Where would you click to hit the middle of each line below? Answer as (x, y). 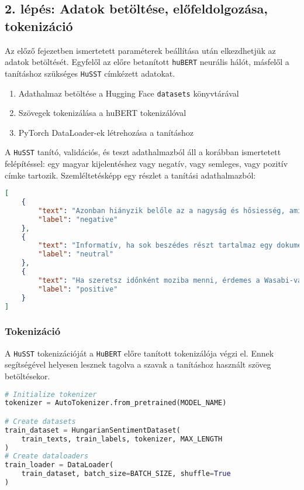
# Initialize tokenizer (51, 394)
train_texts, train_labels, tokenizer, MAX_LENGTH (122, 439)
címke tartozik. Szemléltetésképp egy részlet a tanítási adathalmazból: (130, 175)
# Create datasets (40, 421)
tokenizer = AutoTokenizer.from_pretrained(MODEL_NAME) (116, 403)
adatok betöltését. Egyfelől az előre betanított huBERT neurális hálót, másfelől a (147, 62)
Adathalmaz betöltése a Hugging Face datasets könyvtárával (129, 93)
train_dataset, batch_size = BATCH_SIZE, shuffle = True (126, 474)
